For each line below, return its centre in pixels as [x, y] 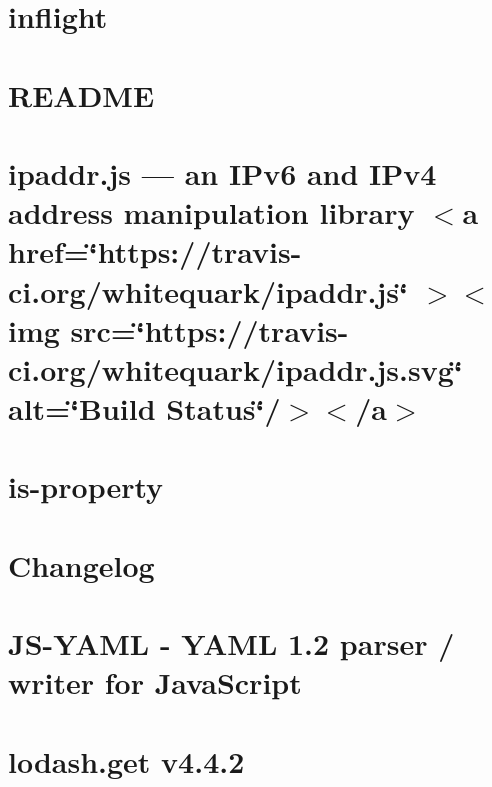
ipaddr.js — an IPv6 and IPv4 [222, 172]
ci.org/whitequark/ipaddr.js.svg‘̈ [235, 368]
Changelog [81, 564]
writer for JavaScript [155, 682]
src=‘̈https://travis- [209, 329]
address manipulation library [211, 212]
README [81, 94]
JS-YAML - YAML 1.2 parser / [231, 643]
